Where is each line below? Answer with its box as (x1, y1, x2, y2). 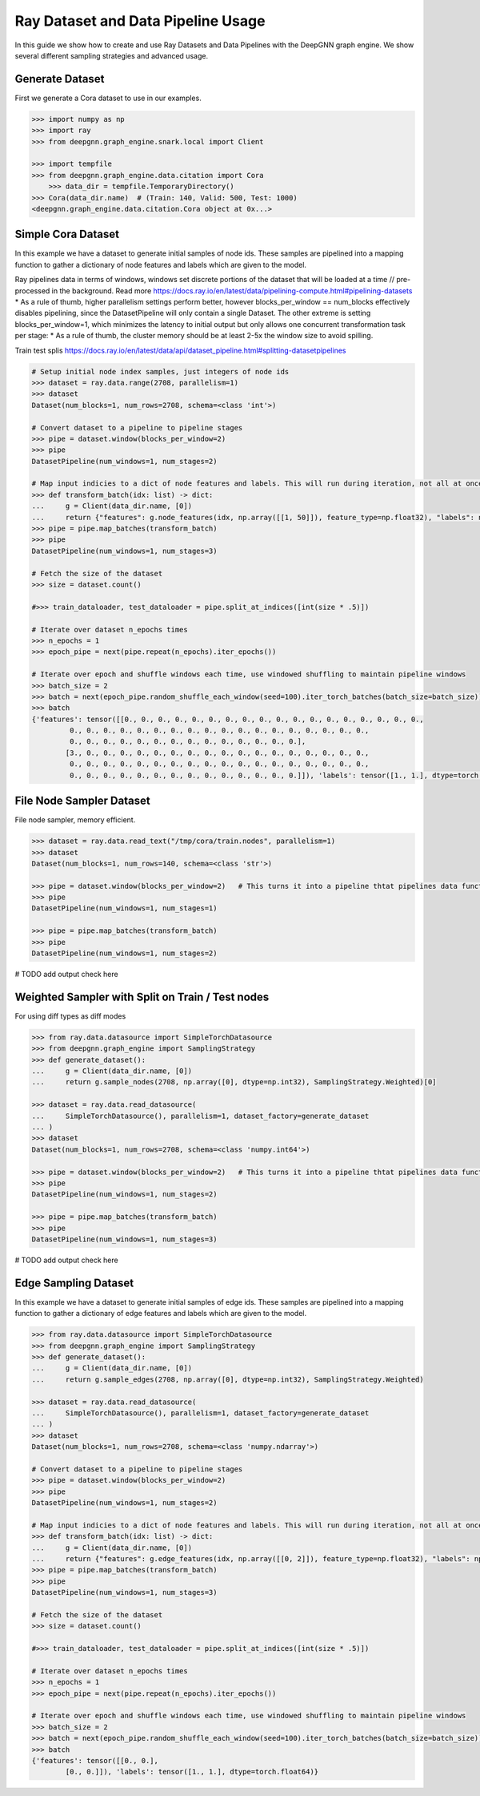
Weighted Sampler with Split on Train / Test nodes (14, 990, 270, 1003)
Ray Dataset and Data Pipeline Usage (14, 12, 266, 30)
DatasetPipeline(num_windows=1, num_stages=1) (31, 904, 218, 913)
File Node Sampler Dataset (14, 794, 151, 808)
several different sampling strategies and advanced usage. (14, 50, 208, 60)
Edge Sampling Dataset (14, 1276, 134, 1289)
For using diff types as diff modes (14, 1011, 126, 1021)
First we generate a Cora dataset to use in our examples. (14, 93, 202, 103)
